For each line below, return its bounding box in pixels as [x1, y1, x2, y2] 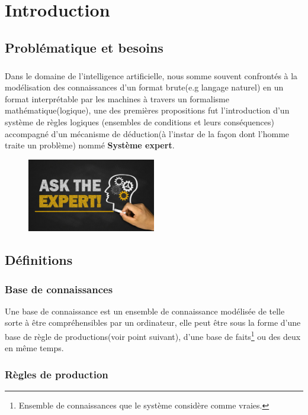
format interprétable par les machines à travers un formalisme [5, 92, 229, 105]
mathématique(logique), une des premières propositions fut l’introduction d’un [5, 104, 290, 116]
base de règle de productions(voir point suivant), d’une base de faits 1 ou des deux [5, 328, 301, 342]
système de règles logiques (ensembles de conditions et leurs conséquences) [5, 115, 274, 128]
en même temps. [5, 342, 64, 354]
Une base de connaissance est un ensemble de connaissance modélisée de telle [5, 304, 285, 317]
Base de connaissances [5, 281, 113, 296]
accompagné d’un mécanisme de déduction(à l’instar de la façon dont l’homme [5, 127, 290, 140]
